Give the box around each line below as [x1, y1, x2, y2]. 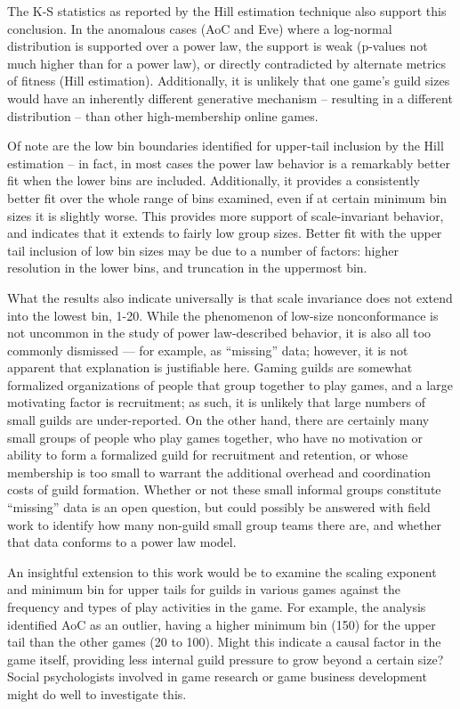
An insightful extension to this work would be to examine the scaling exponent [7, 562, 437, 581]
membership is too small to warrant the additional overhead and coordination [7, 462, 432, 481]
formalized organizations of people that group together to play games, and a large [7, 375, 453, 394]
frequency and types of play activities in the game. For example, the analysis [7, 598, 426, 615]
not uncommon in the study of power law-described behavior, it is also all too [7, 323, 432, 342]
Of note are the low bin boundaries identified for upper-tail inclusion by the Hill [7, 136, 444, 155]
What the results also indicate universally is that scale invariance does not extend [7, 288, 453, 306]
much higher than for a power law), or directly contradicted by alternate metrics [7, 53, 447, 72]
